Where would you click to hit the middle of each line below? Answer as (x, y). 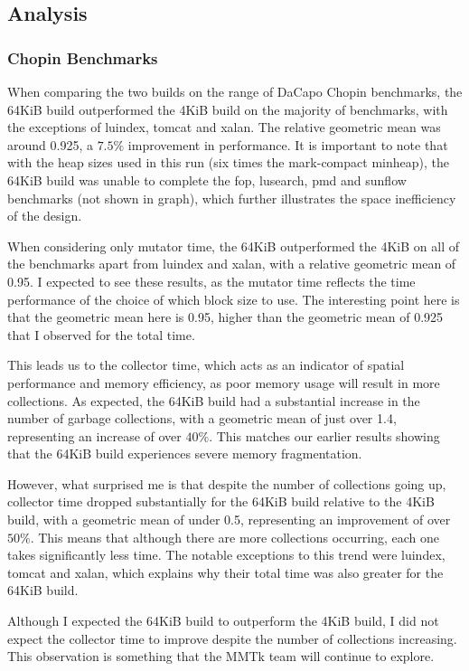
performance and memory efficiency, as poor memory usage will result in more (224, 382)
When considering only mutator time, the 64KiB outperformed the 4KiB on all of (233, 246)
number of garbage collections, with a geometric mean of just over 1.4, (202, 418)
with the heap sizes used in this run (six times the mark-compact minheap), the (228, 162)
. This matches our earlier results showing (324, 435)
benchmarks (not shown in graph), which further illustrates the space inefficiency (232, 198)
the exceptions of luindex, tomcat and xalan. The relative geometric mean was (224, 127)
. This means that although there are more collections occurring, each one (234, 537)
